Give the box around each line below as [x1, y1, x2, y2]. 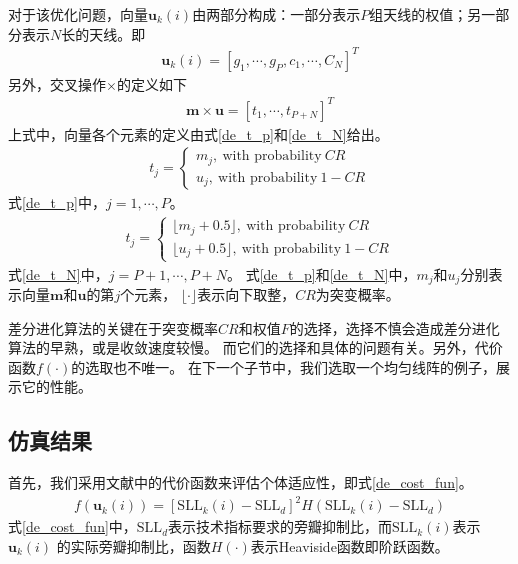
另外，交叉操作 [8, 73, 106, 94]
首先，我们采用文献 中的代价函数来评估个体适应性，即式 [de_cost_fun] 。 [8, 472, 473, 493]
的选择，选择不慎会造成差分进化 [289, 317, 500, 338]
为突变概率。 [315, 284, 400, 305]
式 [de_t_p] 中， [8, 192, 107, 213]
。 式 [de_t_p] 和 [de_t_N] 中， [227, 263, 417, 284]
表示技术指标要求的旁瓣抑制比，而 [168, 516, 393, 537]
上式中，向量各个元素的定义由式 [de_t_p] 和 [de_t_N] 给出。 [8, 123, 389, 144]
